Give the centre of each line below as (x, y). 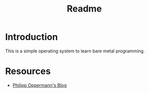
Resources (28, 71)
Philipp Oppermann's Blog (39, 85)
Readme (84, 9)
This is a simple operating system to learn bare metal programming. (75, 51)
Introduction (32, 37)
